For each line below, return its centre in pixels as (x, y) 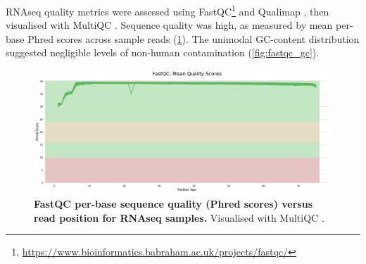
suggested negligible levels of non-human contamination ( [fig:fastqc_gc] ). (163, 52)
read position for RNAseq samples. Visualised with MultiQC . (179, 217)
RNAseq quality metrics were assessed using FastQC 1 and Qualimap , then (168, 10)
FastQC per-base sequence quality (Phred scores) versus (173, 204)
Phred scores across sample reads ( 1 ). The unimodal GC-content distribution (194, 38)
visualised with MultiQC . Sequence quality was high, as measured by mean (169, 25)
